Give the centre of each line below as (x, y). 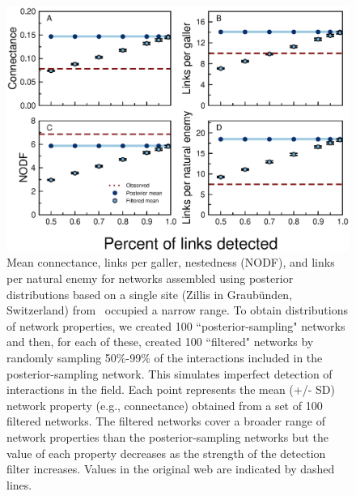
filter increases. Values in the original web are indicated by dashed (171, 469)
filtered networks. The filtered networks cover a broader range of (166, 421)
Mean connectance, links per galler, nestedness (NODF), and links (171, 262)
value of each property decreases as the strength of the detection (166, 453)
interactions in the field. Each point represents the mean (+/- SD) (171, 389)
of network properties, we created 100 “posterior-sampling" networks (176, 325)
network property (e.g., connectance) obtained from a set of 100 (165, 405)
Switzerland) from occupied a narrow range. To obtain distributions (178, 310)
